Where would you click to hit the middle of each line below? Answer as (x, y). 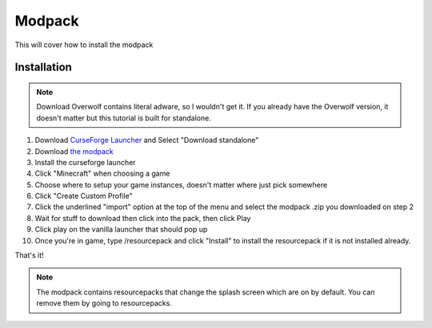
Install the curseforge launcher (85, 162)
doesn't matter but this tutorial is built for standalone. (124, 118)
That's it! (29, 255)
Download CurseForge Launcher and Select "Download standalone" (147, 140)
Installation (43, 67)
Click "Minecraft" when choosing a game (102, 174)
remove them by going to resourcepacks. (104, 303)
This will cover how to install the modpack (84, 45)
